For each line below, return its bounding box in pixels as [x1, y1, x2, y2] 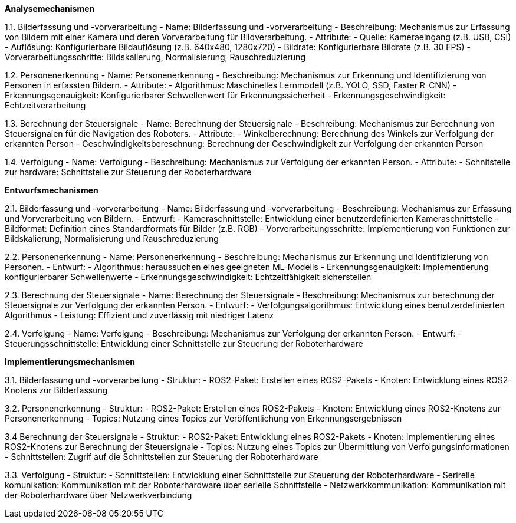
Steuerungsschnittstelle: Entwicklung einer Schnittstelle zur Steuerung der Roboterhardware [5, 338, 363, 348]
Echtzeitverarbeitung [5, 100, 86, 110]
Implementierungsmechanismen [5, 357, 135, 367]
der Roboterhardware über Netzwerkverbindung [5, 490, 192, 500]
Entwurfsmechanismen [5, 185, 98, 195]
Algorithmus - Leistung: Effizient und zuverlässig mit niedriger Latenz [5, 310, 274, 320]
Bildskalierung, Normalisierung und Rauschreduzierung [5, 233, 219, 244]
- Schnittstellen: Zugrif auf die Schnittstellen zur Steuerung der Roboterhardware [5, 452, 318, 462]
